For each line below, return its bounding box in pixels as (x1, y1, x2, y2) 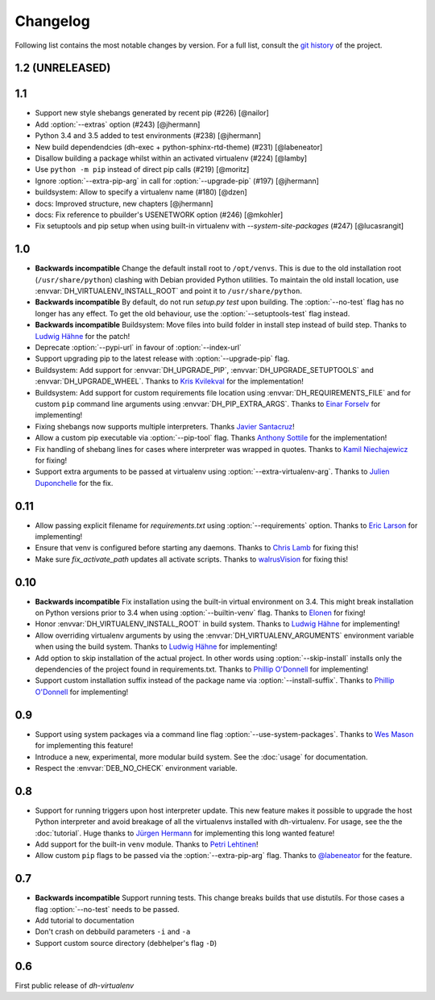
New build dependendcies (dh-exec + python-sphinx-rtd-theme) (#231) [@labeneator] (35, 142, 323, 152)
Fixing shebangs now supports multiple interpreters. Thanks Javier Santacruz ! (35, 421, 295, 431)
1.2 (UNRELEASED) (14, 61, 111, 75)
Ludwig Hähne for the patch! (35, 331, 130, 341)
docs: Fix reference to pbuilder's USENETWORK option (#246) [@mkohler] (35, 210, 284, 220)
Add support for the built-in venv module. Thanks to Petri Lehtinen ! (35, 839, 259, 849)
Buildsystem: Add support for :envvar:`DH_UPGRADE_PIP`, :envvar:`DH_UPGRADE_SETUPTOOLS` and (35, 365, 374, 374)
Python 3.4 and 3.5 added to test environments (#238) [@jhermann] (35, 131, 262, 140)
